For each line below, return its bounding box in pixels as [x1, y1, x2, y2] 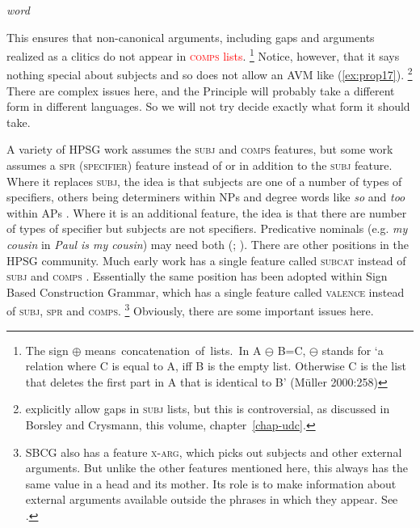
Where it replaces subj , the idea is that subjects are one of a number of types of [6, 172, 402, 189]
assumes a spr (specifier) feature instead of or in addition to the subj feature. [6, 157, 393, 174]
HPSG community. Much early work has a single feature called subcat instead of [6, 251, 406, 268]
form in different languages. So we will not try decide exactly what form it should [6, 98, 410, 115]
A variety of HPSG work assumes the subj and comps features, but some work [6, 141, 393, 158]
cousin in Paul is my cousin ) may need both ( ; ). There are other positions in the [6, 236, 409, 253]
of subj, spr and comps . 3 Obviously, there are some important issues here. [6, 300, 374, 319]
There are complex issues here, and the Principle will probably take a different [6, 82, 395, 99]
